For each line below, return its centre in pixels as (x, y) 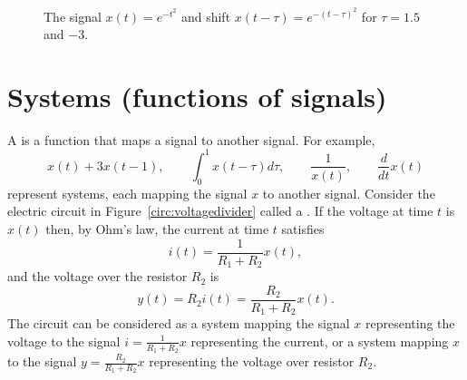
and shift (206, 16)
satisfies (303, 228)
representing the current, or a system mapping (320, 341)
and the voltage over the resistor (97, 276)
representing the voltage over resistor (252, 361)
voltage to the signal (64, 341)
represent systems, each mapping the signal (127, 193)
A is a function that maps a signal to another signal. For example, (191, 139)
